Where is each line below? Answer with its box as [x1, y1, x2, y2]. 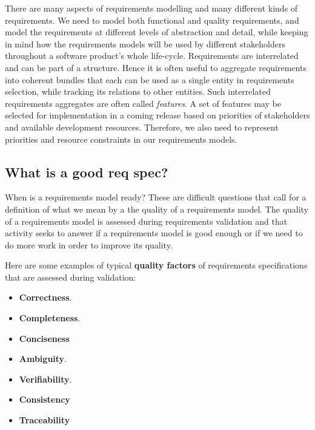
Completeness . [19, 312, 81, 324]
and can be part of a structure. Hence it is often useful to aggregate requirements [5, 61, 307, 73]
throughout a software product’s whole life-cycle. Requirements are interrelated [5, 49, 299, 62]
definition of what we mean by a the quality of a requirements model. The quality [5, 202, 309, 215]
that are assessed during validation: [5, 270, 136, 283]
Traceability [19, 414, 70, 426]
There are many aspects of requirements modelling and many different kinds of [5, 2, 298, 14]
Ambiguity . [19, 352, 67, 365]
